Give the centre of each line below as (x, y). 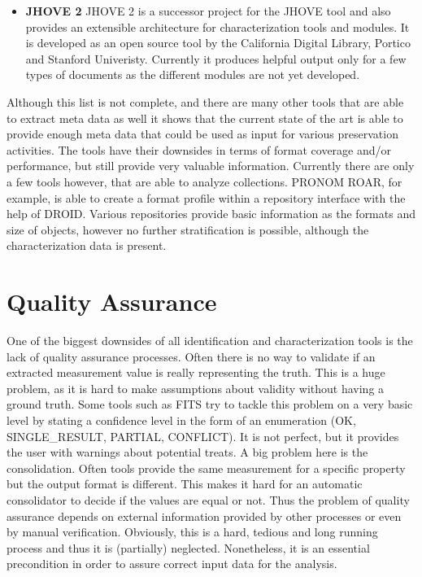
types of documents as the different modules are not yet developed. (193, 74)
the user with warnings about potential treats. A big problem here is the (187, 452)
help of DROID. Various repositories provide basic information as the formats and (211, 214)
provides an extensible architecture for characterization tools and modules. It (218, 26)
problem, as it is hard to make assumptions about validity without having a (196, 388)
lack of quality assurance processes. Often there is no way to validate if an (191, 356)
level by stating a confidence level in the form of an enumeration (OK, (181, 420)
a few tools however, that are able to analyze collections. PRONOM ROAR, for (204, 181)
